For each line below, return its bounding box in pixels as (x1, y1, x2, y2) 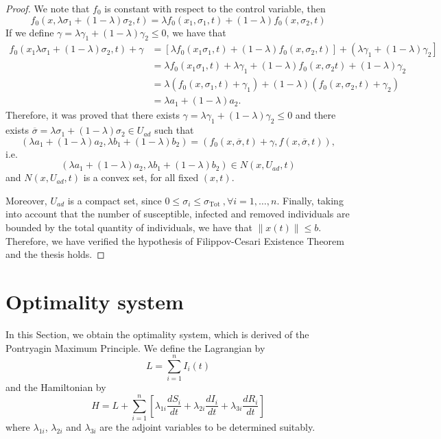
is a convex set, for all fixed (83, 170, 199, 185)
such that (154, 123, 194, 137)
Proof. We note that (5, 1, 90, 15)
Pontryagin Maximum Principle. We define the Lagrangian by (5, 340, 265, 355)
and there (295, 108, 336, 122)
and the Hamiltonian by (5, 380, 106, 394)
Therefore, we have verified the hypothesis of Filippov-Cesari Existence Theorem (5, 233, 344, 248)
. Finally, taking (276, 193, 344, 207)
